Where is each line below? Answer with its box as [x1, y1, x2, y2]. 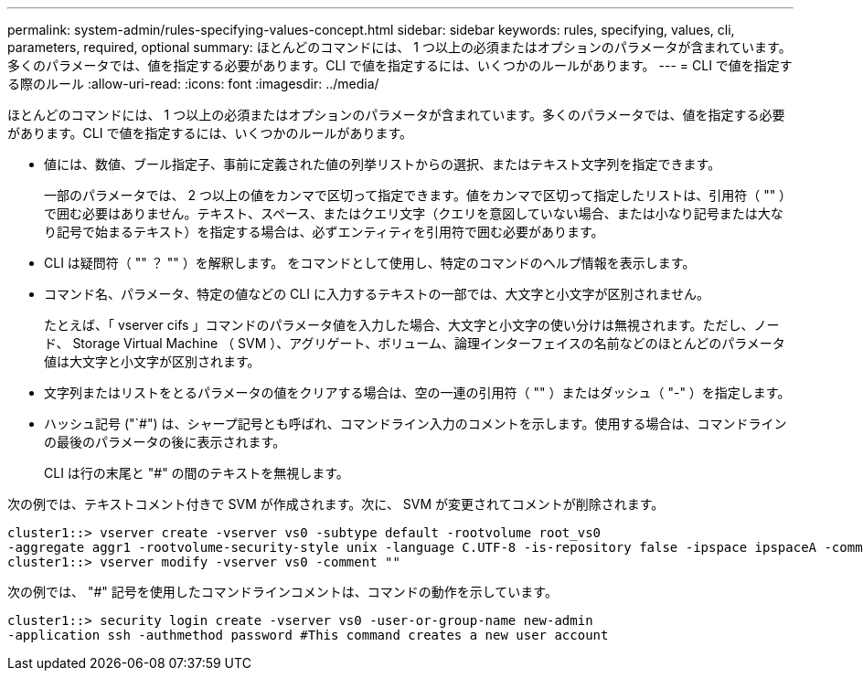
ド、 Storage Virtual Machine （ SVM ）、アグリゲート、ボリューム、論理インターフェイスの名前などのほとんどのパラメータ [44, 335, 785, 351]
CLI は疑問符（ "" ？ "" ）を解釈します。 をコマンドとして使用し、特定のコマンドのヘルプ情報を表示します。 [44, 255, 696, 270]
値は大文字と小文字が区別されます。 [44, 354, 261, 369]
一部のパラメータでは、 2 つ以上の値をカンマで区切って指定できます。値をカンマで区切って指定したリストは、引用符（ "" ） [44, 187, 793, 203]
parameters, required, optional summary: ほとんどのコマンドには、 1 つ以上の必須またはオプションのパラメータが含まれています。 [7, 39, 792, 55]
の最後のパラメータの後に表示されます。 [44, 434, 286, 450]
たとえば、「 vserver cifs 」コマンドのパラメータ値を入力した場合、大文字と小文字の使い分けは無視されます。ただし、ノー [44, 317, 780, 333]
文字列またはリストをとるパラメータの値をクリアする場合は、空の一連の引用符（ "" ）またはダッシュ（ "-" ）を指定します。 [44, 385, 791, 400]
